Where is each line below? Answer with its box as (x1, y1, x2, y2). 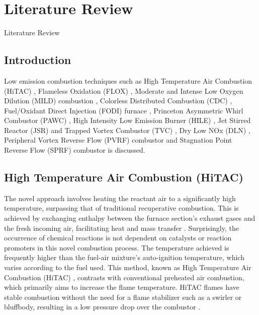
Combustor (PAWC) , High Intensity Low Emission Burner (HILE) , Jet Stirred (4, 115, 251, 125)
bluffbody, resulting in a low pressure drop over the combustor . (4, 301, 201, 312)
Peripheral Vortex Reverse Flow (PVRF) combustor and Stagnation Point (4, 135, 232, 145)
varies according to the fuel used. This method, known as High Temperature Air (4, 262, 251, 273)
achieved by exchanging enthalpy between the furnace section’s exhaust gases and (4, 213, 255, 223)
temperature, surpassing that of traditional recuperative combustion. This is (4, 203, 239, 213)
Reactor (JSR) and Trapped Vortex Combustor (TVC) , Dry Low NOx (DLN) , (4, 124, 250, 135)
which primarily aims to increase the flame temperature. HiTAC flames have (4, 282, 239, 292)
